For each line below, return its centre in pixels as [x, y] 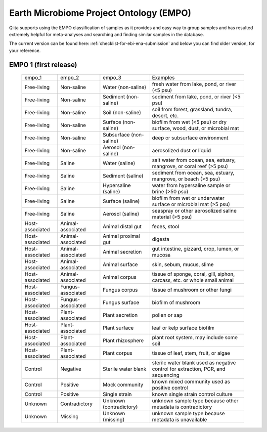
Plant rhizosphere [123, 341]
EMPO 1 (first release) [43, 65]
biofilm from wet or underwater [188, 198]
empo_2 [69, 78]
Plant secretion [120, 315]
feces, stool [166, 226]
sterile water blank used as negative [194, 363]
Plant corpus [117, 353]
